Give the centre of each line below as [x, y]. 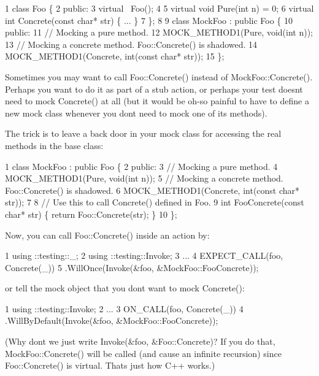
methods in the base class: [54, 145]
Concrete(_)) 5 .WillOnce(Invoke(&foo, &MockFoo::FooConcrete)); [132, 267]
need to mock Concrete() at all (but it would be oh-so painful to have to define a [157, 101]
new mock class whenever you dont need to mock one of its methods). [136, 113]
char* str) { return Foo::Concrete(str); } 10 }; [91, 214]
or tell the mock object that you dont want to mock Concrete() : [125, 288]
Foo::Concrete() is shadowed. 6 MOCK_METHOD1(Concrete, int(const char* [152, 190]
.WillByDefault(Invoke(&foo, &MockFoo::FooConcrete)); [112, 320]
